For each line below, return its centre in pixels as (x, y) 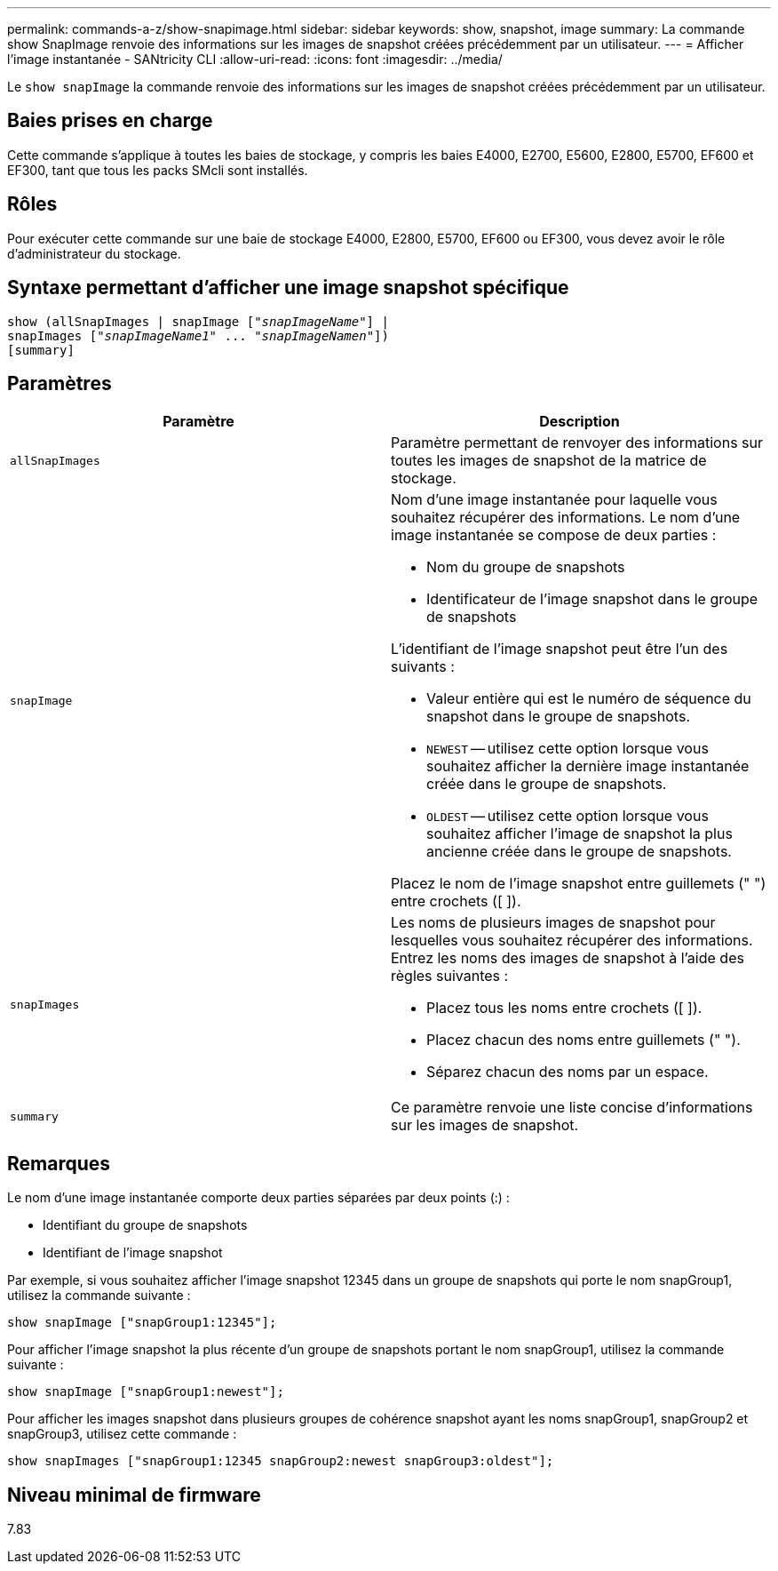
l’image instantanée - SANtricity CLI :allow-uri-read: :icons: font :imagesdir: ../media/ (255, 59)
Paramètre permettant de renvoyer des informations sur (577, 443)
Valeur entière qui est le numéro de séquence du (589, 699)
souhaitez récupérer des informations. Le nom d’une (566, 518)
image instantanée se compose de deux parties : (554, 535)
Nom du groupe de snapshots (526, 567)
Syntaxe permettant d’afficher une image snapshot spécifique (288, 288)
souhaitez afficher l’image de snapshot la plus (580, 834)
